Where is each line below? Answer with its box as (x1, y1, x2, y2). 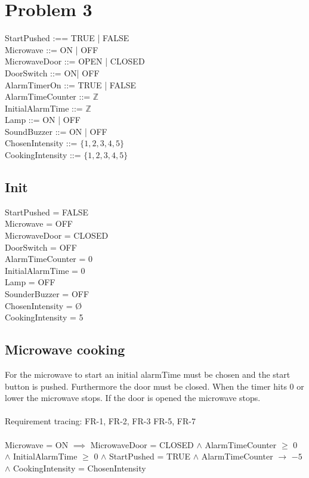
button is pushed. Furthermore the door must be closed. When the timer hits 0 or (5, 380, 304, 392)
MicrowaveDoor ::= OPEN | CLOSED (5, 55, 145, 67)
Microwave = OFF (5, 217, 73, 230)
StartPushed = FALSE (5, 205, 89, 218)
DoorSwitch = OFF (5, 240, 77, 253)
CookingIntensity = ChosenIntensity (13, 461, 146, 474)
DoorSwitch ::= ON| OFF (5, 66, 100, 79)
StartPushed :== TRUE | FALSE (5, 32, 129, 44)
